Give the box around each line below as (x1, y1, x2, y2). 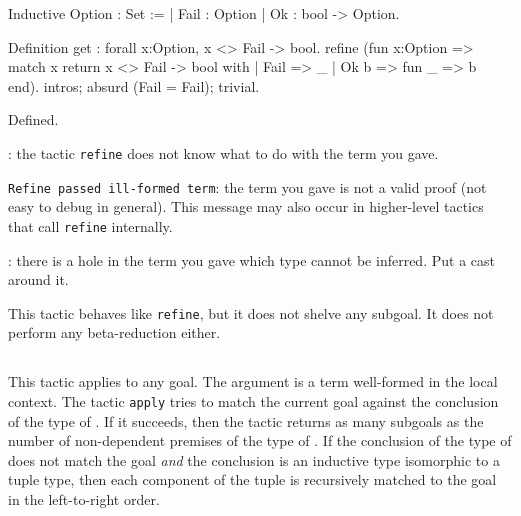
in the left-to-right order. (8, 488, 160, 509)
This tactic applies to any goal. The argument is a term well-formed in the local (8, 371, 498, 392)
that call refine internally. (8, 215, 173, 236)
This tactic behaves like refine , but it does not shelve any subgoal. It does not (8, 302, 494, 323)
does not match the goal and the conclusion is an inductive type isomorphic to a (8, 449, 500, 470)
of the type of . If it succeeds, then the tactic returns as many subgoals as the (8, 410, 484, 431)
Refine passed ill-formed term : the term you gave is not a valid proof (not (8, 176, 487, 197)
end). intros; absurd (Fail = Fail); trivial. (8, 75, 260, 96)
